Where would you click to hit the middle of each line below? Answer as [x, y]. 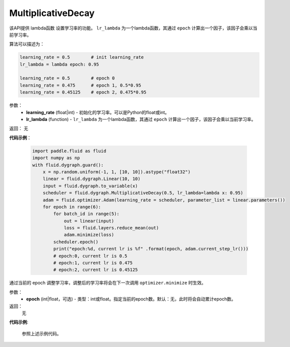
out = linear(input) [89, 221]
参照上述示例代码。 [41, 333]
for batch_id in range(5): [86, 214]
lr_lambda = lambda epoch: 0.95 [59, 64]
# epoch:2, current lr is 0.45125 [95, 270]
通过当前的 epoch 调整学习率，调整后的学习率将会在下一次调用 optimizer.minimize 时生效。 [107, 283]
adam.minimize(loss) [89, 235]
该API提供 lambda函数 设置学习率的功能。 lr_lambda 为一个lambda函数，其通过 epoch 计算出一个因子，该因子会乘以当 [133, 28]
